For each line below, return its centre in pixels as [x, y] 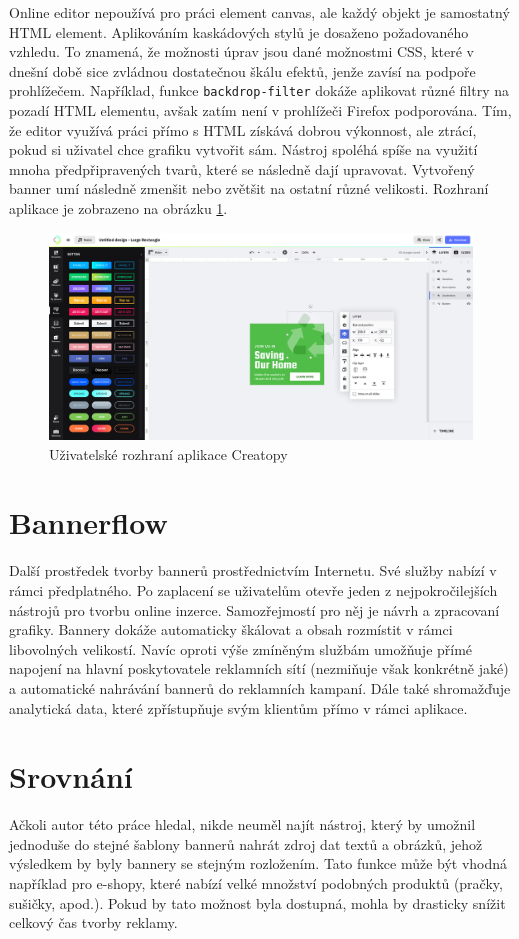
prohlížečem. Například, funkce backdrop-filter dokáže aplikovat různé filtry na [259, 90]
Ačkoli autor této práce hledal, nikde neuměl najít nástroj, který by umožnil [242, 824]
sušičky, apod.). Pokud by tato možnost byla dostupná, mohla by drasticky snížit [257, 902]
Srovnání [71, 776]
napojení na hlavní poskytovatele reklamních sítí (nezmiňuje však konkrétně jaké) [259, 668]
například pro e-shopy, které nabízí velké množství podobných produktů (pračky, [256, 883]
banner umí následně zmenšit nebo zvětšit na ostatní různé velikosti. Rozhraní [249, 188]
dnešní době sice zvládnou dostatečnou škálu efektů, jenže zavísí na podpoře [242, 70]
